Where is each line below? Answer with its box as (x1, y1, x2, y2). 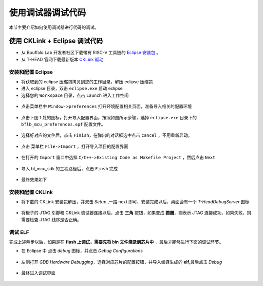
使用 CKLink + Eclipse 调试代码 (9, 37, 103, 45)
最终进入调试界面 (21, 270, 56, 276)
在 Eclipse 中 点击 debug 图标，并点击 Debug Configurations (21, 248, 143, 254)
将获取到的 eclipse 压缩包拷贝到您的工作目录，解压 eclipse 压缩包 (21, 78, 153, 85)
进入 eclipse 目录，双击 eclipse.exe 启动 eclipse (21, 86, 123, 91)
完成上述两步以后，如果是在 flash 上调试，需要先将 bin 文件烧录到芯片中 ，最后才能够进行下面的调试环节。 (9, 239, 224, 245)
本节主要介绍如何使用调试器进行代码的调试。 (9, 24, 99, 30)
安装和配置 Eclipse (9, 69, 53, 75)
